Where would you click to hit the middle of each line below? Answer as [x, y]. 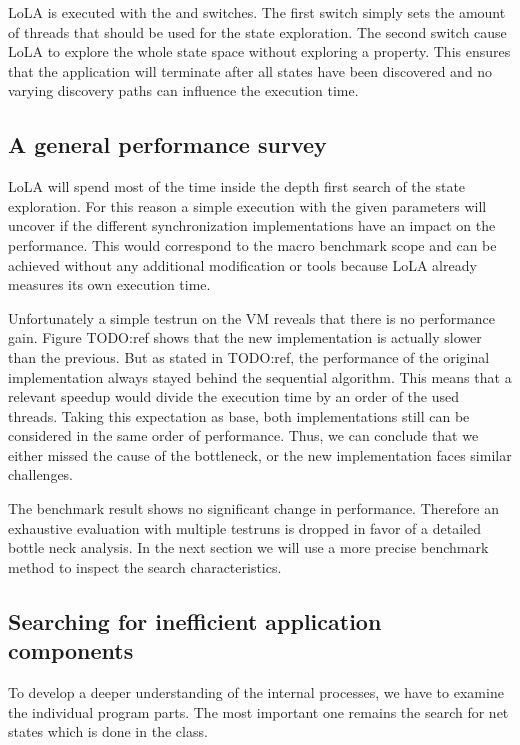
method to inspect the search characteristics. [145, 566]
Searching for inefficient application [195, 620]
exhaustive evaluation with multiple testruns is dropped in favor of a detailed [244, 527]
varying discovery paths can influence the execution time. [183, 90]
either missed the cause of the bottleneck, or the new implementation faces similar [260, 454]
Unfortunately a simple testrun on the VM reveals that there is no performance [252, 317]
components [71, 650]
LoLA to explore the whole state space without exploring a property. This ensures [259, 51]
